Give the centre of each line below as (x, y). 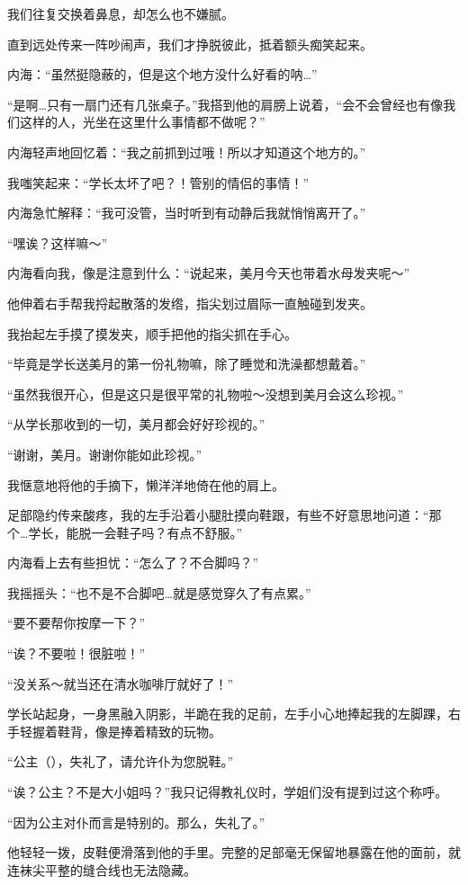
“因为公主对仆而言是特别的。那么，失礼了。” (136, 822)
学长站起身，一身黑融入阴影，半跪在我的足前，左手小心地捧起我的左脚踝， (228, 714)
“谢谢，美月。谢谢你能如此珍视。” (105, 454)
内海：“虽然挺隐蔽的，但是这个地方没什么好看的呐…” (162, 74)
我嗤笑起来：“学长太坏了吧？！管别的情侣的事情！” (158, 182)
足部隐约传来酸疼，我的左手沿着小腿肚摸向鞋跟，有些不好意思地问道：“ (218, 515)
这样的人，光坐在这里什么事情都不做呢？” (142, 122)
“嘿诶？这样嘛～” (58, 242)
